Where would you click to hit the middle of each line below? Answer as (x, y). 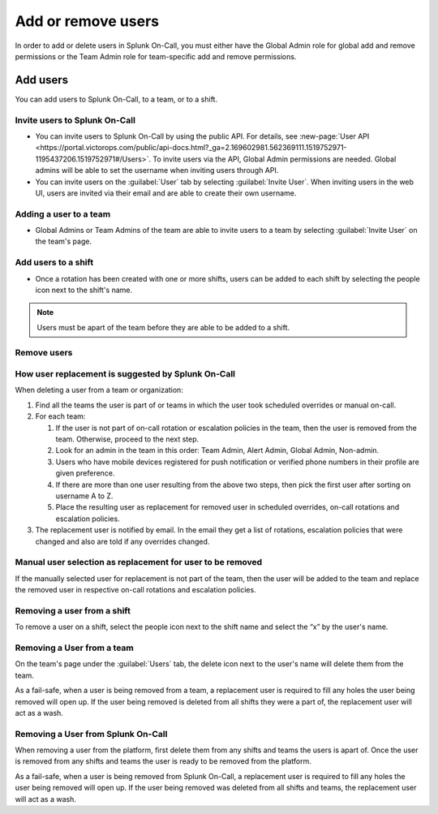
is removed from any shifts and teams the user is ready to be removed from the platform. (163, 761)
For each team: (60, 416)
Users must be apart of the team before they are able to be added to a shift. (163, 327)
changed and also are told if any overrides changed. (122, 541)
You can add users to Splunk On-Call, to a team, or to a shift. (116, 99)
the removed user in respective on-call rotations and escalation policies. (135, 590)
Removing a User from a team (74, 648)
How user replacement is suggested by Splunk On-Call (125, 374)
